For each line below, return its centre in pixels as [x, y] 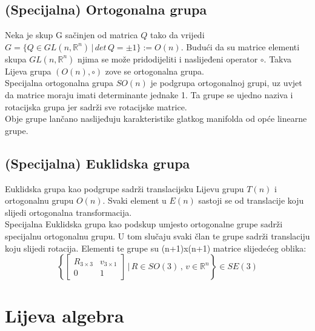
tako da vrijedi [177, 35]
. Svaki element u [134, 200]
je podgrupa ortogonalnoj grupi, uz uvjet [226, 83]
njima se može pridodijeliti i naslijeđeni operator [168, 59]
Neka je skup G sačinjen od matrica [71, 35]
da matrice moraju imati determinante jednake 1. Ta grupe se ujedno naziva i [149, 94]
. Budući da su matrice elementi [240, 46]
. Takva [278, 59]
